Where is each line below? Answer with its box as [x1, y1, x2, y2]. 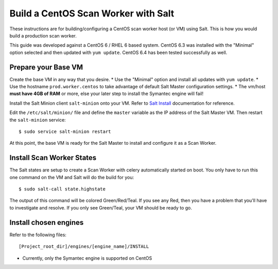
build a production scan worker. [9, 32, 77, 39]
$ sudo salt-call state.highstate [19, 186, 106, 192]
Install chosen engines [9, 218, 84, 227]
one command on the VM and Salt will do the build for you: [9, 174, 134, 180]
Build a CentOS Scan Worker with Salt [9, 8, 175, 19]
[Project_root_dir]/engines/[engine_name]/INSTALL [19, 244, 149, 249]
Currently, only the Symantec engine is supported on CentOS [22, 255, 152, 261]
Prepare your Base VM [9, 63, 83, 71]
